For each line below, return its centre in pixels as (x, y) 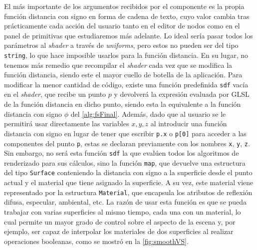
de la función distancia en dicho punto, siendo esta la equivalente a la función (123, 104)
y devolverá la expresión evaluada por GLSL (182, 94)
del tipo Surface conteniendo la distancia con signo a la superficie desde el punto (128, 172)
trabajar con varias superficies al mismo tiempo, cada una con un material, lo (123, 211)
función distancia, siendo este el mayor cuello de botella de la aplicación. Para (123, 75)
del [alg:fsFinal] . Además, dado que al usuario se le (148, 114)
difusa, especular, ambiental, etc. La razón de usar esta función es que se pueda (126, 202)
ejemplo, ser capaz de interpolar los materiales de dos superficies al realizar (119, 231)
